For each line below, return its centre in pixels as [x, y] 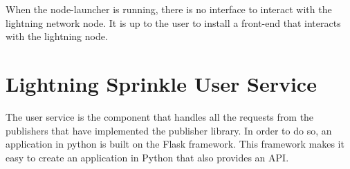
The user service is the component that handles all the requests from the [160, 116]
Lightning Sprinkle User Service [161, 83]
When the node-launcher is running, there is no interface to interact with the [169, 9]
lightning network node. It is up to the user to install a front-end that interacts [173, 22]
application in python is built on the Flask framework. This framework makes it [175, 144]
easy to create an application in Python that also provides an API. [147, 157]
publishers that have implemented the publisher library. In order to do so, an [169, 130]
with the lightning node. [57, 36]
